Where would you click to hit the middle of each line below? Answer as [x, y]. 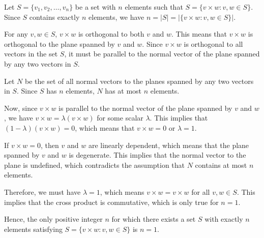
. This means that [199, 34]
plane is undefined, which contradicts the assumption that [95, 165]
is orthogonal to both [111, 34]
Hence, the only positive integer [53, 219]
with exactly [224, 219]
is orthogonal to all [213, 43]
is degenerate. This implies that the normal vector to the [157, 155]
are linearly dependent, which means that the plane [169, 145]
